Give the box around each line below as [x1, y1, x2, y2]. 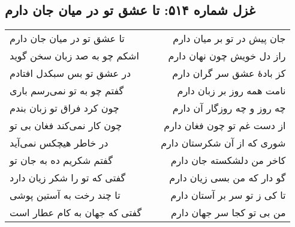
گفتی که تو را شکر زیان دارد [10, 171, 126, 185]
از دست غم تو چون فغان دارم [164, 118, 286, 133]
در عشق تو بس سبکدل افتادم [10, 66, 131, 80]
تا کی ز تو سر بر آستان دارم [170, 188, 286, 202]
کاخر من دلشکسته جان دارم [170, 153, 286, 168]
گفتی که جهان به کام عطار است [10, 205, 142, 220]
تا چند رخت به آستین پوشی [10, 188, 121, 202]
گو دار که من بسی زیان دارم [169, 171, 286, 185]
